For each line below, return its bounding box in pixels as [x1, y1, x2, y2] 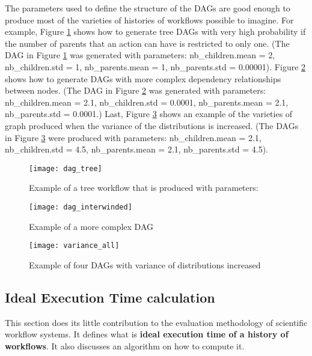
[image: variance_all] [29, 241, 120, 250]
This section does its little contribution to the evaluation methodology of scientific [5, 316, 308, 328]
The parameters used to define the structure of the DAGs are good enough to [5, 2, 290, 14]
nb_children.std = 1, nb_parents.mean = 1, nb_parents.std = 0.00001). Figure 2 [5, 60, 306, 73]
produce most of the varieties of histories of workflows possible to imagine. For [5, 13, 294, 26]
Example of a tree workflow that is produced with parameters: [29, 181, 258, 194]
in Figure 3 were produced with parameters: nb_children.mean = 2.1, [5, 131, 262, 143]
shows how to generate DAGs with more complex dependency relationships [5, 72, 281, 85]
